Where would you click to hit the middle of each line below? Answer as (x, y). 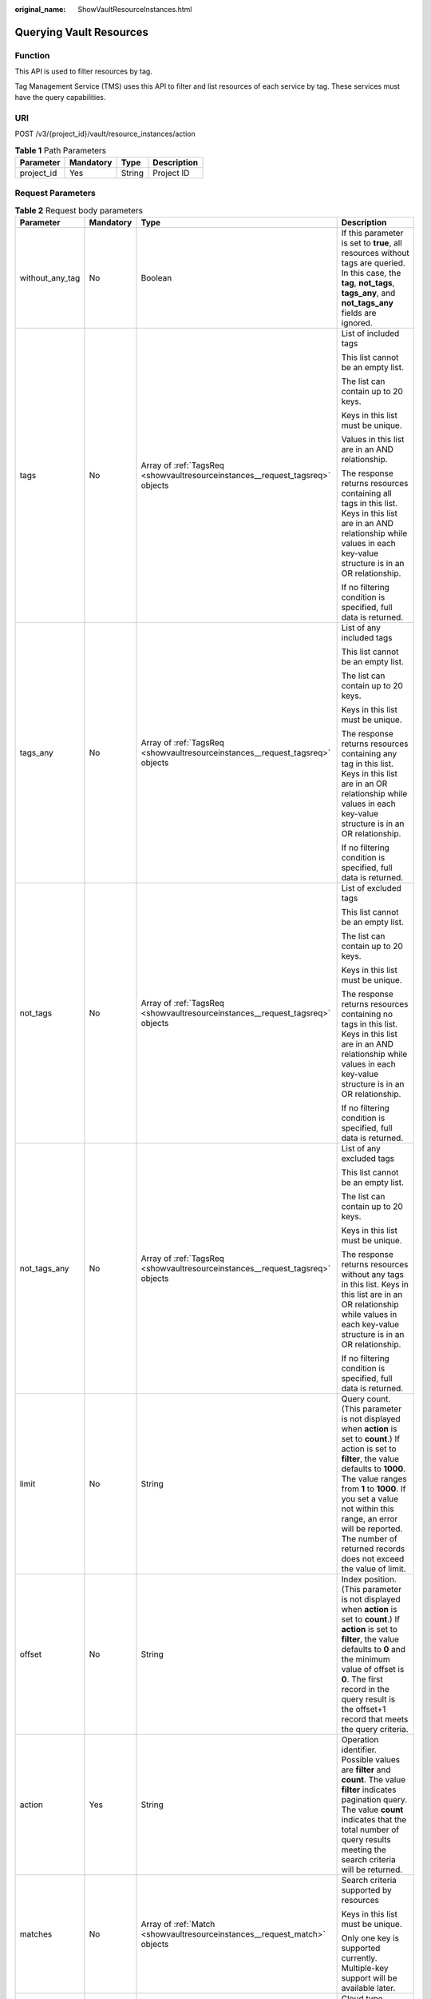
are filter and (366, 1770)
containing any (369, 753)
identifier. (359, 1750)
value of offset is (373, 1669)
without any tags (373, 1274)
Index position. (369, 1579)
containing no (367, 1014)
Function (32, 55)
